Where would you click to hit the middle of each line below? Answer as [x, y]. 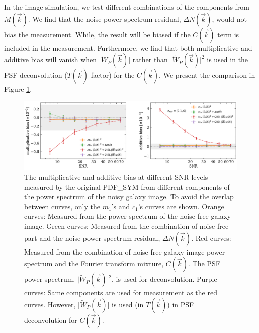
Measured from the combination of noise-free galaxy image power [125, 251]
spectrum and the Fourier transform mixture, [94, 263]
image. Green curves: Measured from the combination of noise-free [126, 226]
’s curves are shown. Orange [181, 206]
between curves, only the [62, 206]
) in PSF [181, 304]
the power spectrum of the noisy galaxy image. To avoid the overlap [129, 196]
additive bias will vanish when [51, 60]
